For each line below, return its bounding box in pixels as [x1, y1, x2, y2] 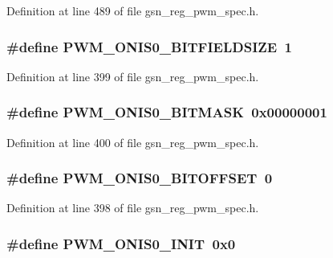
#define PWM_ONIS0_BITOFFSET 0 [6, 168, 273, 188]
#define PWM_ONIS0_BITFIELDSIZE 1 [6, 36, 292, 56]
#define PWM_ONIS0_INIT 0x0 [6, 233, 236, 253]
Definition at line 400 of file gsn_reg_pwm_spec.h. [6, 133, 259, 150]
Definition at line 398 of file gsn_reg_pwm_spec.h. [6, 199, 259, 216]
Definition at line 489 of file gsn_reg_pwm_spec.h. [6, 2, 259, 18]
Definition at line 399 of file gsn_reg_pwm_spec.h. [6, 68, 259, 84]
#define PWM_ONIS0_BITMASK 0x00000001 [6, 102, 327, 122]
